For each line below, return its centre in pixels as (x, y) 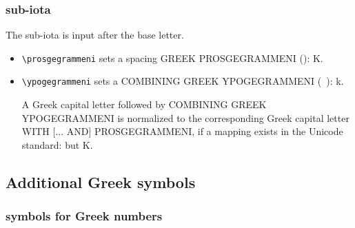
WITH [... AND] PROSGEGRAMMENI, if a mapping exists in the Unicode (182, 131)
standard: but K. (57, 144)
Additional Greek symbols (101, 182)
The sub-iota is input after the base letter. (95, 35)
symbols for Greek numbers (84, 216)
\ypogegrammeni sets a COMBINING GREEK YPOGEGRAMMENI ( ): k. (183, 81)
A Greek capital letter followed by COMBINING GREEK (144, 104)
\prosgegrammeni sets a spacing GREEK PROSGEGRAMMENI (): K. (172, 58)
